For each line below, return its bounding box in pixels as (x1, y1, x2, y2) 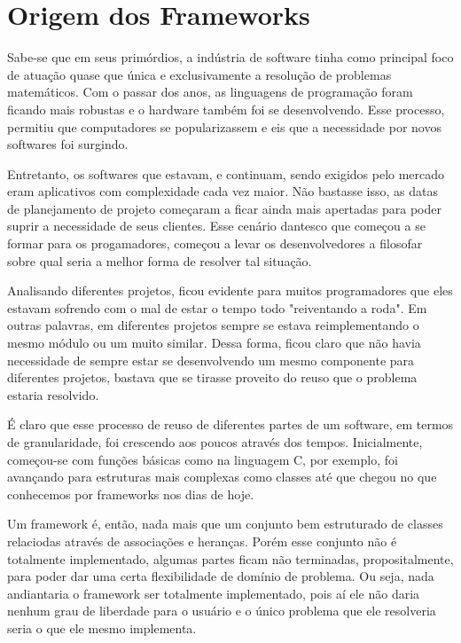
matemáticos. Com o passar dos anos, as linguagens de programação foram (7, 82, 413, 101)
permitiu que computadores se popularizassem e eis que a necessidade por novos (7, 117, 441, 136)
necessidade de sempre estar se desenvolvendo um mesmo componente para (7, 350, 415, 369)
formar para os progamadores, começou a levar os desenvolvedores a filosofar (7, 234, 423, 253)
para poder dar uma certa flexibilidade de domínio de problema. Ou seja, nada (7, 567, 434, 585)
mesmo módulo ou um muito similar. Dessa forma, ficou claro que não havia (7, 333, 421, 352)
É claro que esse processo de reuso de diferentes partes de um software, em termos (7, 415, 454, 434)
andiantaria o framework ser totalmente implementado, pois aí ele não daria (7, 584, 420, 602)
